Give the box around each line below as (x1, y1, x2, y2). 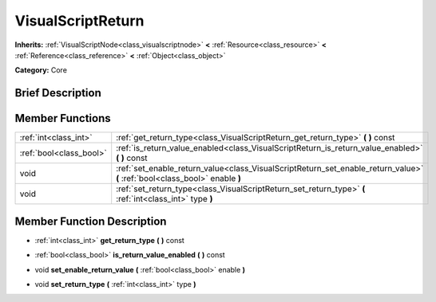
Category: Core (14, 65, 68, 75)
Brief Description (14, 86, 101, 100)
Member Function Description (14, 214, 167, 228)
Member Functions (14, 112, 111, 125)
